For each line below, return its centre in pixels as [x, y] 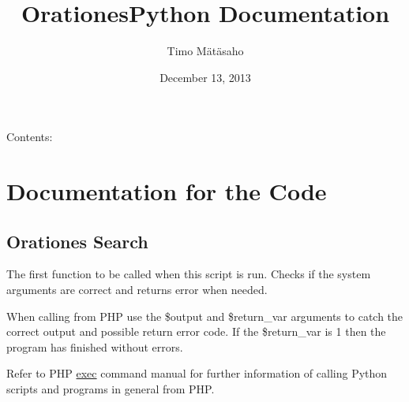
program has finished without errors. [95, 346]
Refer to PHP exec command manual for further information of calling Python [197, 373]
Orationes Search [77, 241]
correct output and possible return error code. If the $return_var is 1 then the [196, 331]
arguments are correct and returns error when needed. [137, 290]
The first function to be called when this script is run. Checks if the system [189, 274]
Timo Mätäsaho [205, 51]
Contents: [30, 137]
